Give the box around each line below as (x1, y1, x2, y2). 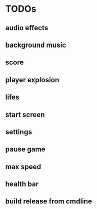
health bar (5, 180, 39, 189)
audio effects (5, 24, 48, 32)
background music (5, 40, 66, 49)
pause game (5, 145, 46, 154)
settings (5, 127, 32, 136)
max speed (5, 162, 41, 171)
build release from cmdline (5, 197, 92, 206)
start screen (5, 110, 45, 119)
